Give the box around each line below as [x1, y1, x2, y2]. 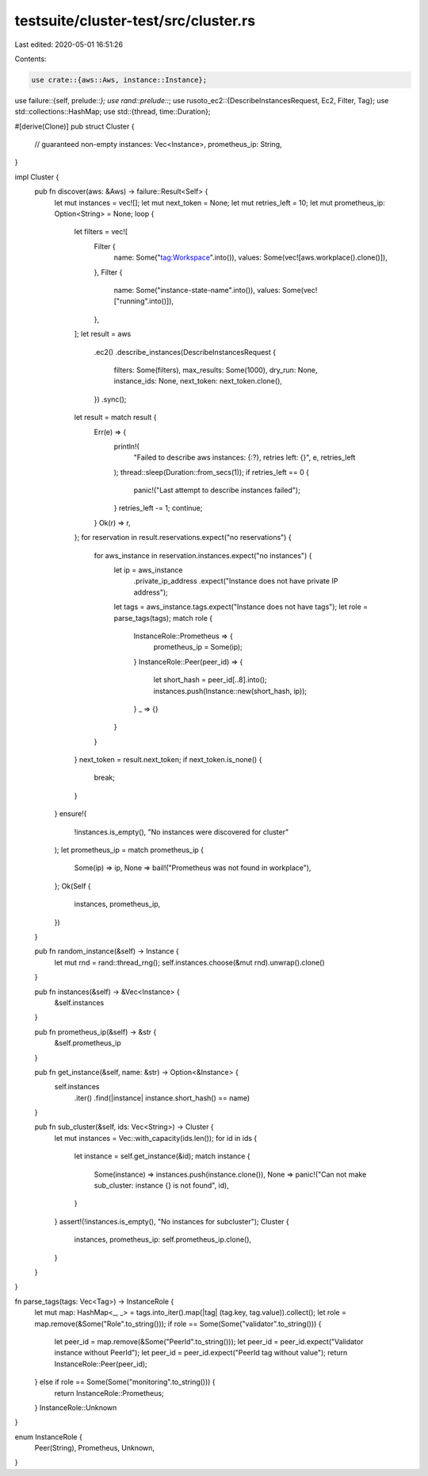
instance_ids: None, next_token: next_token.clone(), [113, 376, 283, 386]
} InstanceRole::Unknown [34, 1402, 117, 1412]
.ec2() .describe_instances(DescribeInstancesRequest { [94, 347, 277, 356]
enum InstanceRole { [14, 1432, 82, 1441]
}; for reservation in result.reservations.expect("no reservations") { [74, 533, 292, 542]
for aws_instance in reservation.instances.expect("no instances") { [94, 550, 312, 560]
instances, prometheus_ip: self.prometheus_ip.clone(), [74, 1235, 252, 1244]
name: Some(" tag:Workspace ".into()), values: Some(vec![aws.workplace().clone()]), [113, 252, 388, 262]
